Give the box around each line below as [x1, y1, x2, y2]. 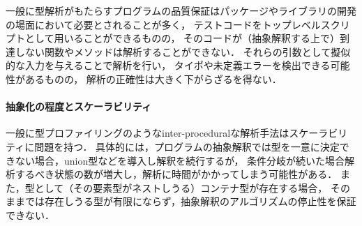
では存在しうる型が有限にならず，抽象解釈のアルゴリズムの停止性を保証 [24, 194, 356, 209]
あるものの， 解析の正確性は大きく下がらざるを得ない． [24, 71, 282, 86]
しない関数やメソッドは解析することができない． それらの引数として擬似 [15, 44, 351, 59]
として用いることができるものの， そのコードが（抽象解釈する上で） [24, 31, 340, 45]
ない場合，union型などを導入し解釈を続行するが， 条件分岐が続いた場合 [15, 153, 345, 167]
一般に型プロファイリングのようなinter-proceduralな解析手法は [6, 126, 289, 140]
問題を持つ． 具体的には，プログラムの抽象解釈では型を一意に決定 [34, 139, 340, 153]
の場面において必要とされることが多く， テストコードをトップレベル [6, 17, 321, 31]
